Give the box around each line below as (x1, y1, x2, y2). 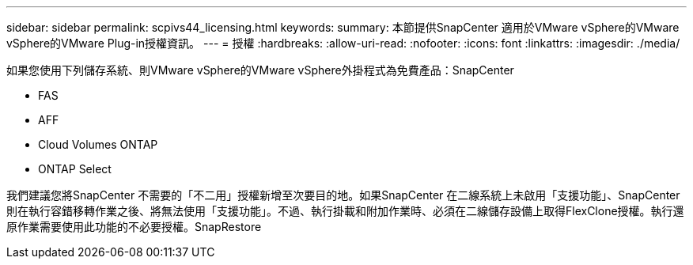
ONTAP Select (38, 162, 112, 176)
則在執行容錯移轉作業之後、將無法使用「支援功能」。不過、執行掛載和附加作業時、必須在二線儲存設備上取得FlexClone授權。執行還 (6, 204, 684, 218)
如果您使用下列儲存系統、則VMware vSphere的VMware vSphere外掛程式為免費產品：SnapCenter (6, 63, 514, 77)
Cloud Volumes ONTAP (38, 138, 158, 151)
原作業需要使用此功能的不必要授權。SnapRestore (6, 220, 262, 233)
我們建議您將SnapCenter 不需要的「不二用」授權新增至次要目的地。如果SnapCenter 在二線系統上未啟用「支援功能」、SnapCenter (6, 188, 680, 202)
